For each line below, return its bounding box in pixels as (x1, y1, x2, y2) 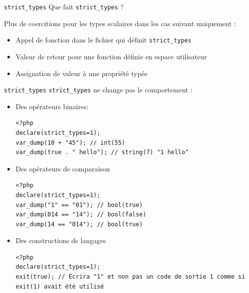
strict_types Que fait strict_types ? (4, 1, 124, 11)
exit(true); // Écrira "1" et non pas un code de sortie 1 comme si (15, 273, 246, 281)
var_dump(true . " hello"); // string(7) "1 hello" (15, 149, 189, 156)
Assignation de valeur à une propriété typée (15, 68, 148, 78)
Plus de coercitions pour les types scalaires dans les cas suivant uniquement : (4, 18, 236, 28)
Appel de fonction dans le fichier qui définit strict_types (15, 35, 192, 45)
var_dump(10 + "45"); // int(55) (15, 139, 125, 146)
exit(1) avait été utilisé (15, 283, 104, 290)
